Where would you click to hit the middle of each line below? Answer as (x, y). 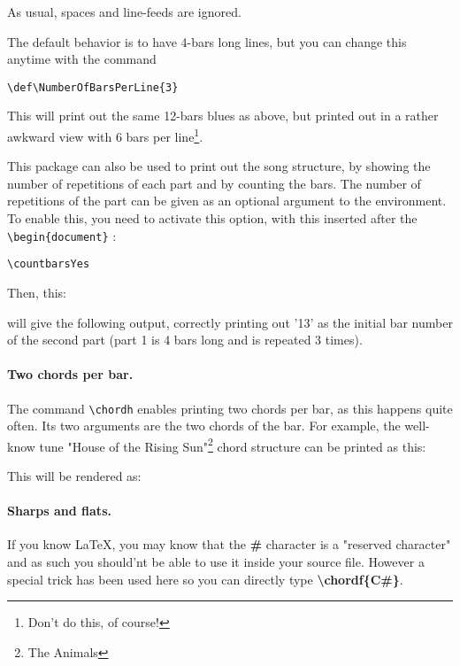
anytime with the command (82, 59)
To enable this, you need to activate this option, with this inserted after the (212, 218)
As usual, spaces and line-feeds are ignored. (124, 12)
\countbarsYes (49, 264)
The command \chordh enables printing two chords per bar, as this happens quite (230, 408)
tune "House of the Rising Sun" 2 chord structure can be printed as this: (233, 445)
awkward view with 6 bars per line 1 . (105, 135)
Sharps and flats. (59, 511)
